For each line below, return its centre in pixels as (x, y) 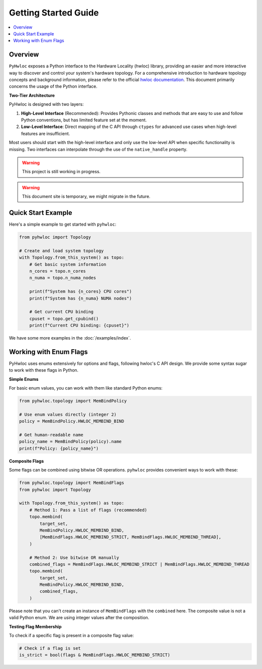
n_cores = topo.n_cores (57, 271)
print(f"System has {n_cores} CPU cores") (81, 292)
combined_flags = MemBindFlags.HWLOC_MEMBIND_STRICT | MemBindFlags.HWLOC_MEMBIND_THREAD (139, 564)
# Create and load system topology (61, 251)
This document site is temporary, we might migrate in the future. (86, 196)
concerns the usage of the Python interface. (53, 86)
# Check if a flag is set (50, 648)
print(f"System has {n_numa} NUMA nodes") (81, 298)
